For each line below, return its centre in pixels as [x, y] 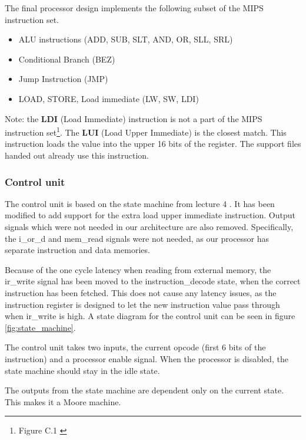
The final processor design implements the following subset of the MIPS [134, 8]
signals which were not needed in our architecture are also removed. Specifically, [149, 226]
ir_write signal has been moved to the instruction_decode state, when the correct [153, 281]
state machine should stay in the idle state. [82, 370]
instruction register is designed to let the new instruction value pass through [142, 304]
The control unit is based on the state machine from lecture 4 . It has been [140, 203]
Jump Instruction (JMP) [63, 79]
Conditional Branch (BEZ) [67, 59]
